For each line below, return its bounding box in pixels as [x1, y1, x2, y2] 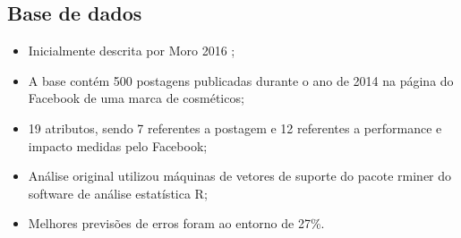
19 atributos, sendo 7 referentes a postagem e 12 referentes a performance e [28, 118, 442, 137]
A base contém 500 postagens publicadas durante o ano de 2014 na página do [28, 71, 454, 89]
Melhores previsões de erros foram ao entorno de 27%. [28, 214, 325, 233]
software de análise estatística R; [28, 183, 208, 202]
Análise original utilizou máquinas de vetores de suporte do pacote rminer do [28, 166, 452, 185]
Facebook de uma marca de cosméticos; [28, 89, 244, 107]
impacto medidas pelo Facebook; [28, 136, 208, 155]
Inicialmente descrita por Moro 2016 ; [28, 41, 235, 60]
